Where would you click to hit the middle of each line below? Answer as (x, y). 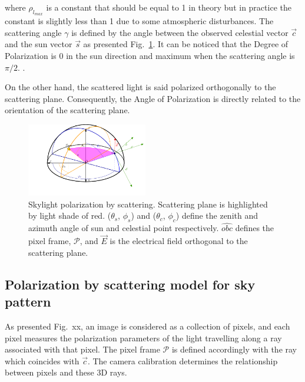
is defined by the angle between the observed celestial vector (180, 32)
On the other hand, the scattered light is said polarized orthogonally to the (140, 87)
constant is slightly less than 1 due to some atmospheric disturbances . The (139, 21)
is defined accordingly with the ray (234, 349)
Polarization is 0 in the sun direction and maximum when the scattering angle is (150, 55)
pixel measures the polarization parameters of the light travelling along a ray (143, 337)
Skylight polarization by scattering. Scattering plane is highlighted (148, 204)
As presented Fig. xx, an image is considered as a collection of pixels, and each (147, 326)
